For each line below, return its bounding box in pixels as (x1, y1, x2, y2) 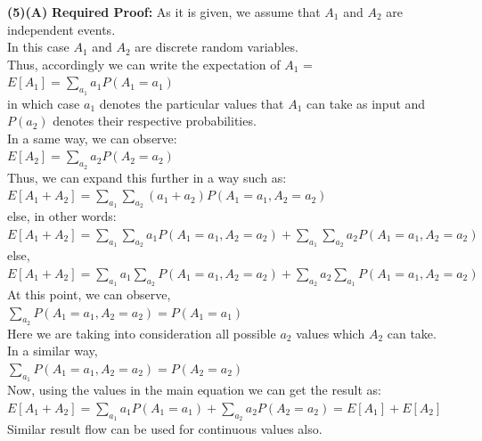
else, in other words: (7, 207, 117, 225)
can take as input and (306, 94, 426, 112)
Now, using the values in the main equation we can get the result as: (7, 380, 381, 399)
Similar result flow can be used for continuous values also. (7, 419, 323, 437)
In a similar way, (7, 341, 98, 360)
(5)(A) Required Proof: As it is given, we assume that (7, 3, 321, 20)
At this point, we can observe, (7, 284, 171, 303)
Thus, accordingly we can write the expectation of (7, 54, 281, 73)
